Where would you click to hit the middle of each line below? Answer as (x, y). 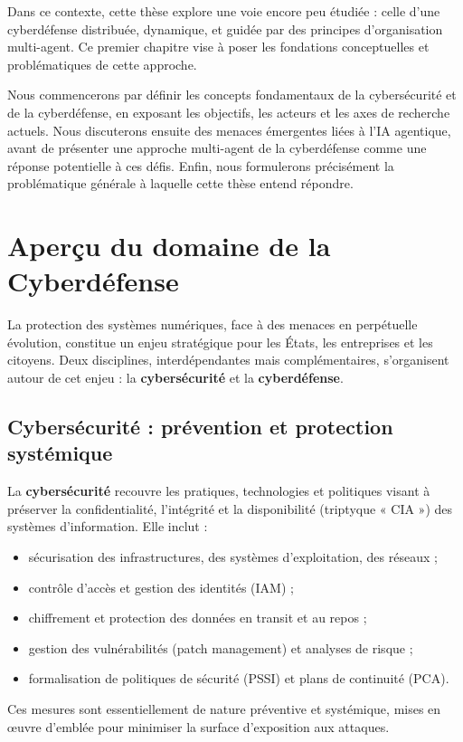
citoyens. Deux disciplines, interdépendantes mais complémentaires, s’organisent (228, 360)
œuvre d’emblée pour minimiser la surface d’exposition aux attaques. (198, 726)
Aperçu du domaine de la (169, 246)
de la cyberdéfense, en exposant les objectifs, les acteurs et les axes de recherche (229, 112)
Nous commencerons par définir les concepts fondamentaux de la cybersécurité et (232, 95)
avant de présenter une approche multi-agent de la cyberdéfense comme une (217, 148)
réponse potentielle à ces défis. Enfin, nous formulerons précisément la (201, 165)
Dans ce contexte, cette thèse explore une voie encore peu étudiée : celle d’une (224, 11)
